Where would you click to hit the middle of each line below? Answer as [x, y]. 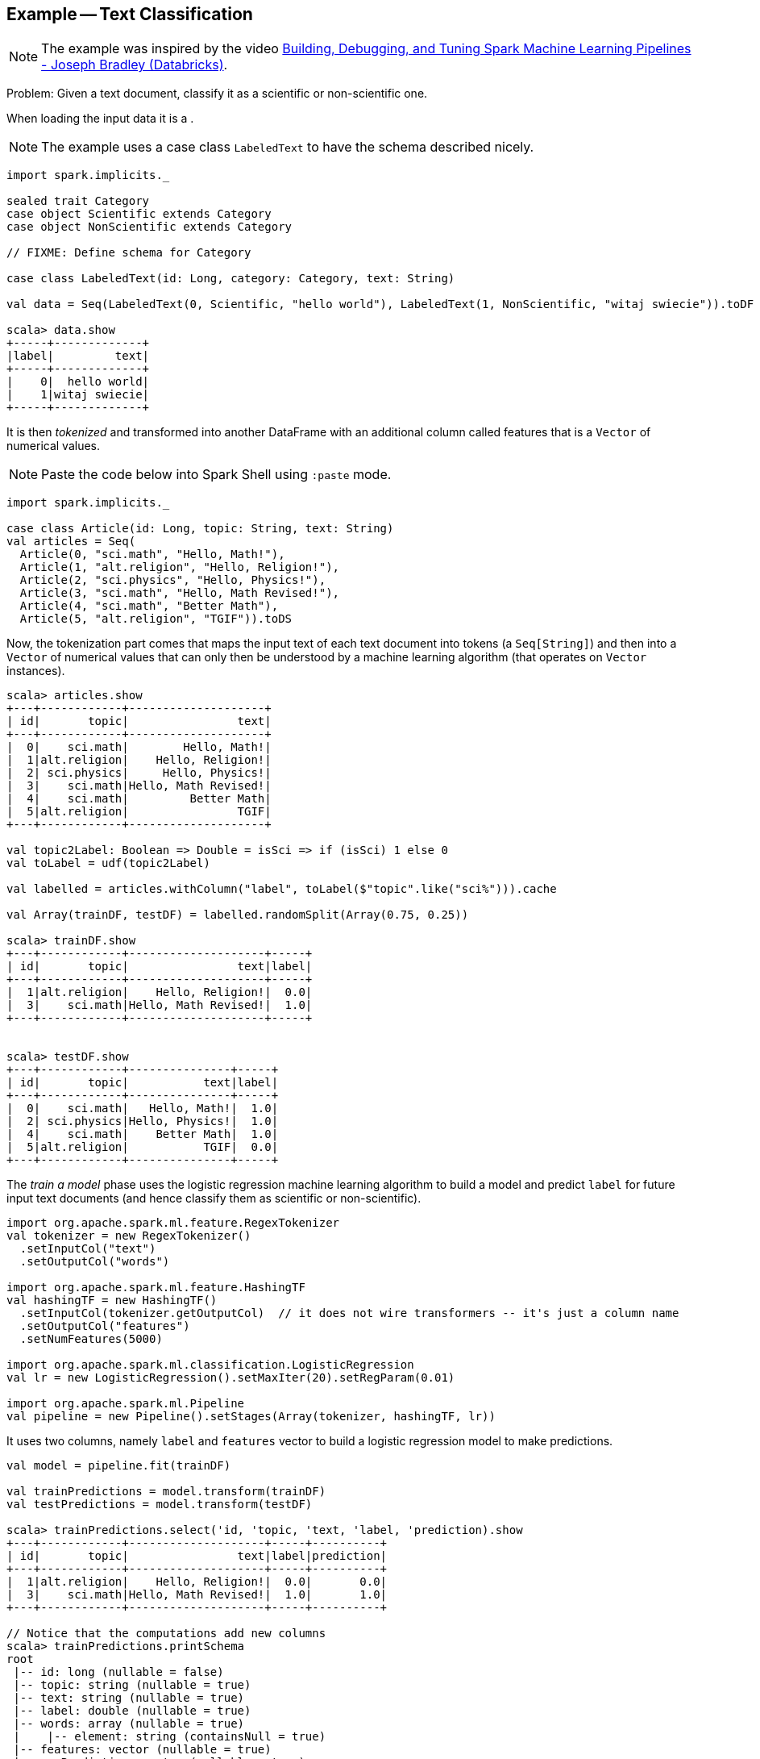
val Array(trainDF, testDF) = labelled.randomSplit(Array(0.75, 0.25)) [238, 915]
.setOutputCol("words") [95, 1262]
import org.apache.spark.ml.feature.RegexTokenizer [173, 1223]
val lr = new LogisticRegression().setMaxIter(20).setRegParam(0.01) [231, 1378]
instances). [36, 671]
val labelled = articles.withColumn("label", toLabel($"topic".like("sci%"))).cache [282, 889]
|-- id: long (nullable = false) [118, 1672]
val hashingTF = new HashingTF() [112, 1300]
